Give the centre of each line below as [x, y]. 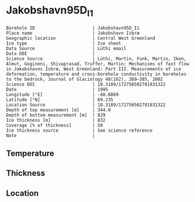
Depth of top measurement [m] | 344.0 [58, 110]
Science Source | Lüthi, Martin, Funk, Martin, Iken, [96, 59]
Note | [51, 135]
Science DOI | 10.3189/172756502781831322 [86, 84]
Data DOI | [51, 53]
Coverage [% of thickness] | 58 [55, 125]
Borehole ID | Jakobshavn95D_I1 [73, 28]
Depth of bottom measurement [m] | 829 [56, 115]
